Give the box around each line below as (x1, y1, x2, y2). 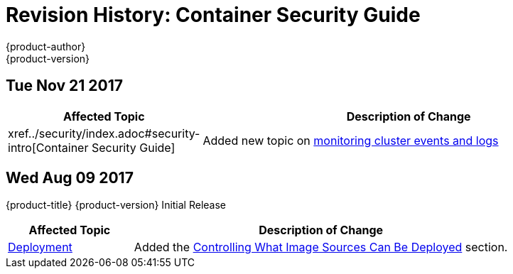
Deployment (8, 240, 72, 255)
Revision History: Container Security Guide (6, 3, 421, 27)
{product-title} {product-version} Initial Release (6, 199, 227, 212)
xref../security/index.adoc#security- (8, 126, 200, 141)
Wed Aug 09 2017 (6, 169, 134, 187)
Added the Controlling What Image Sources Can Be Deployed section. (134, 240, 508, 255)
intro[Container (8, 140, 89, 155)
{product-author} (6, 40, 86, 53)
